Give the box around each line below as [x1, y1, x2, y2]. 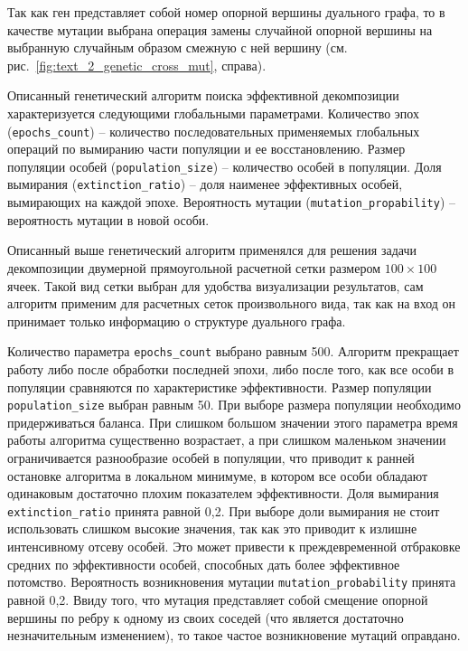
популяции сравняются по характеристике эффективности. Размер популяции [7, 377, 432, 396]
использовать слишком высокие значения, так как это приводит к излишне [7, 519, 417, 538]
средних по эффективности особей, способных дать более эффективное [7, 554, 400, 573]
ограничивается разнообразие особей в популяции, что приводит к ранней [7, 448, 415, 467]
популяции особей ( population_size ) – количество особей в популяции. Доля [7, 156, 442, 175]
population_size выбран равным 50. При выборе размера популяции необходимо [7, 395, 461, 414]
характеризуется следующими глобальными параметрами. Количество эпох [7, 103, 420, 122]
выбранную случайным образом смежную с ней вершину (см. [7, 38, 348, 57]
